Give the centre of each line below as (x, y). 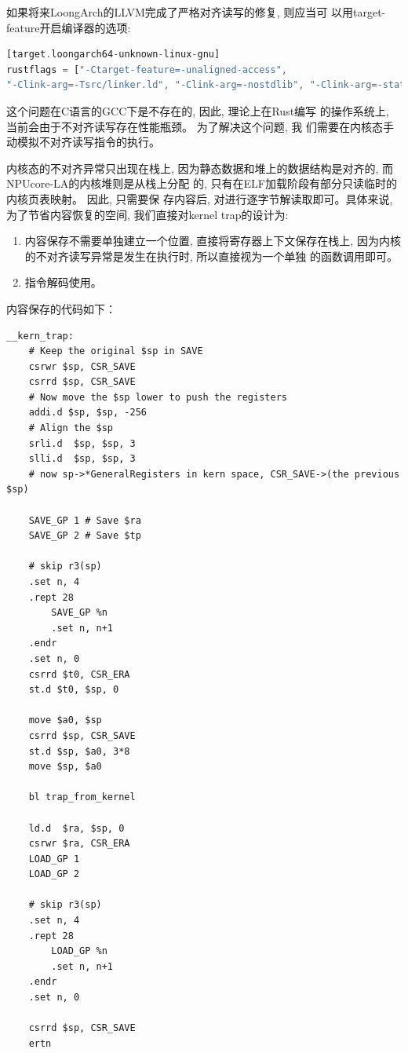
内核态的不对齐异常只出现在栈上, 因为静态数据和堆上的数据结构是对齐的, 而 (200, 168)
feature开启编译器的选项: (69, 27)
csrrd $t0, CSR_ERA (79, 674)
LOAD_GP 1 (54, 859)
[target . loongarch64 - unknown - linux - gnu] (113, 55)
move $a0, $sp (65, 720)
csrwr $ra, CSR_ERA (79, 844)
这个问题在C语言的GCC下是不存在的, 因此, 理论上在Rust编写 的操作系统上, (198, 110)
